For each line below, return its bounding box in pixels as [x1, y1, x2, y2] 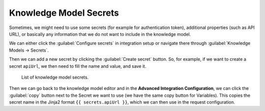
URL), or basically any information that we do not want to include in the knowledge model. [9, 31, 191, 37]
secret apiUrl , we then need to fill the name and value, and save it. [9, 63, 147, 69]
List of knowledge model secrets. [21, 74, 89, 80]
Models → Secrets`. [9, 47, 49, 53]
